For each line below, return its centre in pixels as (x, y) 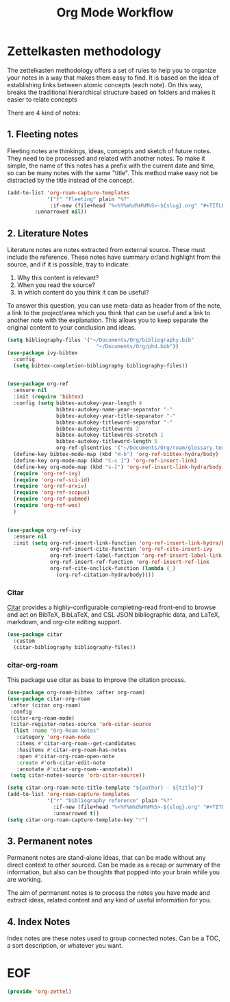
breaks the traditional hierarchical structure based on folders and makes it (111, 92)
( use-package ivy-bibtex (42, 353)
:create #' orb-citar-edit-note (61, 763)
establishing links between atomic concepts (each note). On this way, (105, 84)
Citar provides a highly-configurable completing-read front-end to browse (112, 607)
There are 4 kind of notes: (44, 113)
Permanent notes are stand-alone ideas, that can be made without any (106, 858)
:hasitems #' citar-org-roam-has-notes (72, 750)
